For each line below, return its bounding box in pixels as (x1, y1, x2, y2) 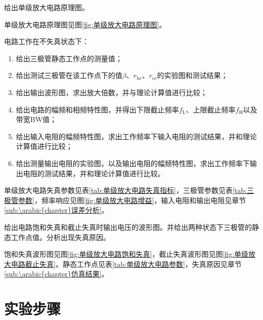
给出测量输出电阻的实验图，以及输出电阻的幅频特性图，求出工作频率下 (16, 157, 250, 168)
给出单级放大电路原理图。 (4, 2, 89, 12)
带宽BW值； (16, 114, 57, 125)
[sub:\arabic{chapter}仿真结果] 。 (4, 268, 109, 279)
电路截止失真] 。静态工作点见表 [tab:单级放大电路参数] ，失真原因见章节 (11, 258, 242, 269)
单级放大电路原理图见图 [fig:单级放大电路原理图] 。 (4, 19, 166, 29)
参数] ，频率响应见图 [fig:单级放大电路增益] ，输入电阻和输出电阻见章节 (18, 194, 246, 205)
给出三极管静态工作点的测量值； (16, 53, 122, 63)
